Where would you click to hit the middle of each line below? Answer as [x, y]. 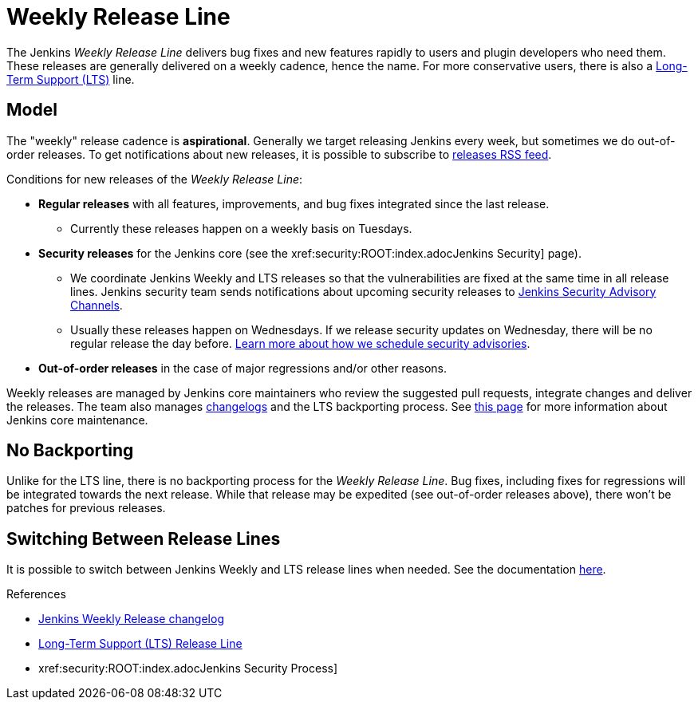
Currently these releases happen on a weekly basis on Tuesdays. [241, 228]
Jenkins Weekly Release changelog [131, 619]
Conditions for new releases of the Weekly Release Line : [155, 179]
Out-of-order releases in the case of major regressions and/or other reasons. [243, 368]
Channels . [97, 305]
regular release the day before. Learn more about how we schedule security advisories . [300, 343]
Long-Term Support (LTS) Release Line [140, 644]
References [36, 594]
